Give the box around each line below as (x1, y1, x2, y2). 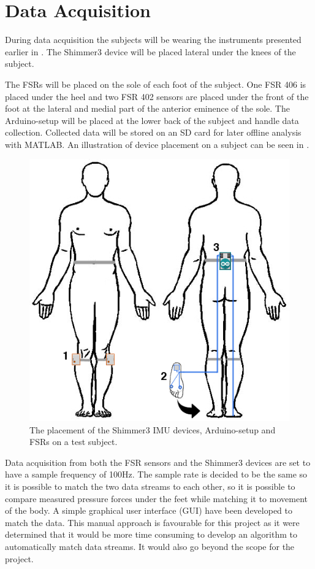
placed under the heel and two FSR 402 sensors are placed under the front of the (5, 90, 309, 103)
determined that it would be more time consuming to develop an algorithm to (5, 528, 297, 541)
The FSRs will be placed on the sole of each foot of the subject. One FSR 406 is (5, 77, 306, 90)
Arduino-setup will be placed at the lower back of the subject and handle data (5, 114, 299, 126)
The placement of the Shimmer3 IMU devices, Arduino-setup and (29, 423, 276, 436)
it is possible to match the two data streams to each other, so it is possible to (5, 480, 295, 492)
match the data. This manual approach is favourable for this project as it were (5, 516, 300, 528)
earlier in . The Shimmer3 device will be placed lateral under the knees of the (5, 45, 296, 58)
